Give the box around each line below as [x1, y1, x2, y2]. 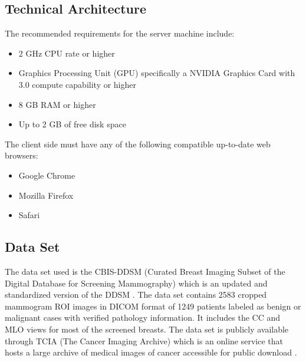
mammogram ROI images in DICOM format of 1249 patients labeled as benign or [5, 300, 301, 312]
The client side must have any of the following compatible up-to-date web [5, 137, 271, 150]
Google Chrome [18, 169, 75, 181]
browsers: [5, 149, 38, 162]
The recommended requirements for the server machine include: [5, 27, 235, 40]
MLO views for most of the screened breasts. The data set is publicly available [5, 322, 289, 335]
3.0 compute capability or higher [18, 78, 137, 90]
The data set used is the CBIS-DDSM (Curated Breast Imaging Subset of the [5, 265, 285, 277]
